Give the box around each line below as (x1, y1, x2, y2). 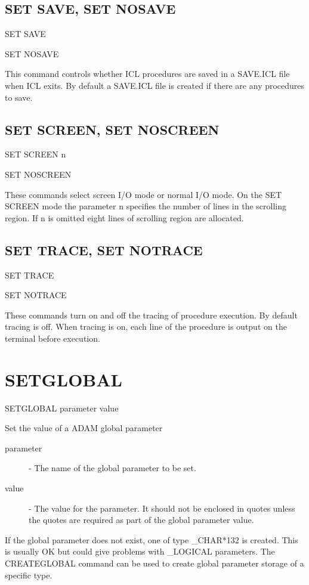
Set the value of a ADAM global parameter (5, 422, 163, 434)
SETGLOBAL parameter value (5, 401, 119, 414)
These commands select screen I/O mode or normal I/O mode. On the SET (5, 188, 282, 200)
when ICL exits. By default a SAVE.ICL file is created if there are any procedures (5, 79, 305, 91)
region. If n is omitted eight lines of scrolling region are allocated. (5, 211, 244, 224)
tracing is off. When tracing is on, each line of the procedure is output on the (5, 320, 287, 333)
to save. (5, 91, 33, 103)
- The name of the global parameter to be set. (29, 462, 196, 474)
